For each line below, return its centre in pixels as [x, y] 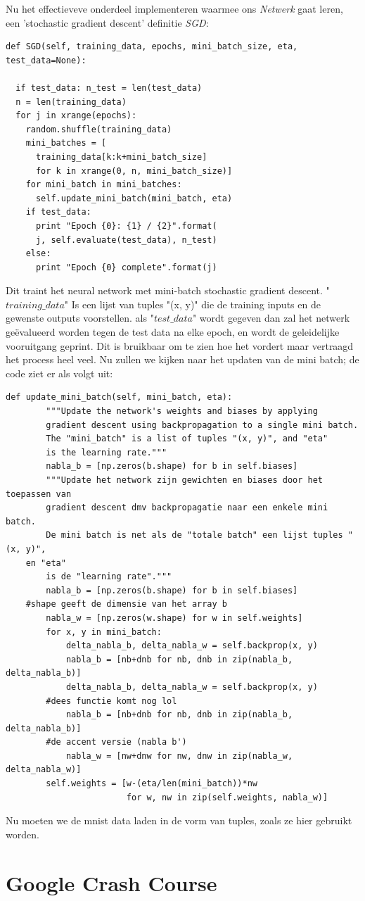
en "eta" [46, 563]
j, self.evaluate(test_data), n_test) [126, 240]
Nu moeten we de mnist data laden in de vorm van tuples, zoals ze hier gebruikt [179, 820]
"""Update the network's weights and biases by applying [182, 411]
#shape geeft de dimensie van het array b [126, 604]
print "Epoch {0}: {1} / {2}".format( [126, 226]
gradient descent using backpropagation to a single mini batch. [202, 425]
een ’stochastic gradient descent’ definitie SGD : [107, 22]
